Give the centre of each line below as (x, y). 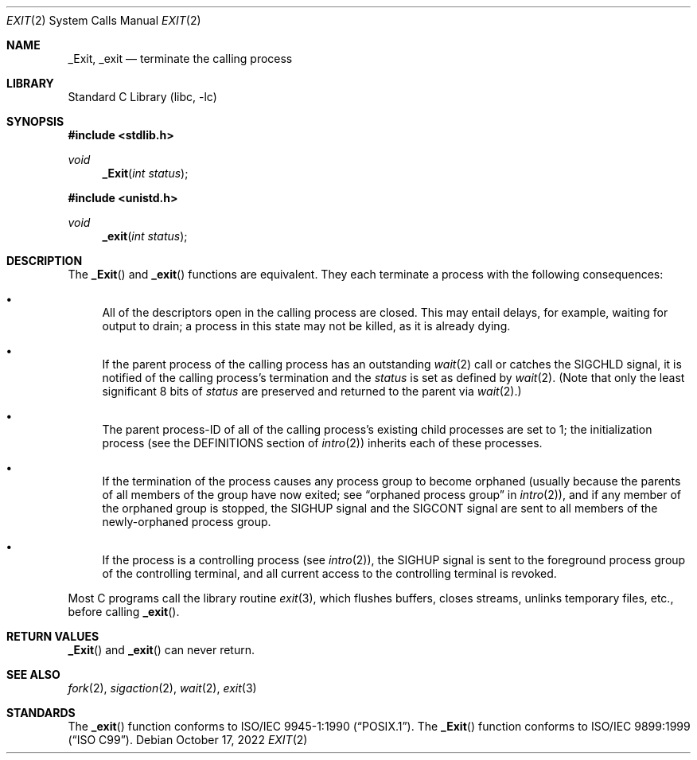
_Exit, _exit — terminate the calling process (180, 58)
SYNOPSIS (35, 121)
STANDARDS (41, 713)
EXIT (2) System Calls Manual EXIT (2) (104, 20)
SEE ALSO (33, 674)
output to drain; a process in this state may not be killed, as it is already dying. (306, 326)
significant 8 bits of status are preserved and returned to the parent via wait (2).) (312, 391)
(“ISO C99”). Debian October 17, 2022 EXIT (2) (188, 740)
